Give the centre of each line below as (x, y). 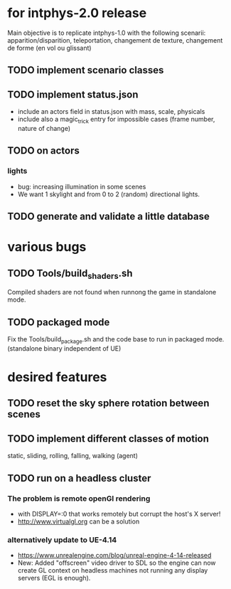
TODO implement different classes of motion (108, 439)
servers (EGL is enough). (54, 578)
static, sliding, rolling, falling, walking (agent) (73, 456)
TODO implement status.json (73, 94)
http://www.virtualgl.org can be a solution (79, 521)
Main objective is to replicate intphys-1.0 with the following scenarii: (107, 33)
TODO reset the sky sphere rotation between (108, 403)
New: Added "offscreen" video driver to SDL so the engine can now (117, 563)
